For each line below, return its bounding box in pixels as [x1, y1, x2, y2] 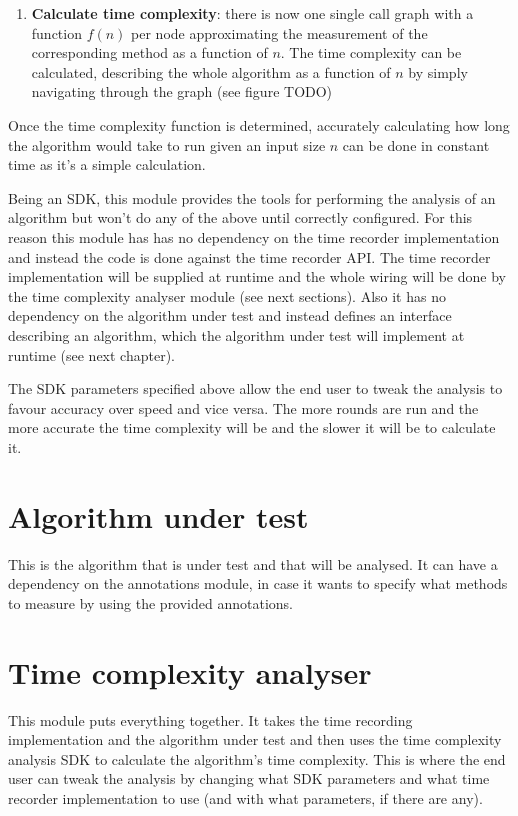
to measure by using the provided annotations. [8, 592, 293, 613]
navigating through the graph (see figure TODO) [31, 81, 333, 102]
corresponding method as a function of [31, 42, 268, 63]
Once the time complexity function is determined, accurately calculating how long [8, 114, 510, 135]
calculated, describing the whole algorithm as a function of [31, 61, 391, 82]
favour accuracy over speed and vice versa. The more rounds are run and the [8, 397, 479, 418]
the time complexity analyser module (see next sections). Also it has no [8, 285, 446, 306]
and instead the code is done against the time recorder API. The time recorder [8, 246, 491, 267]
